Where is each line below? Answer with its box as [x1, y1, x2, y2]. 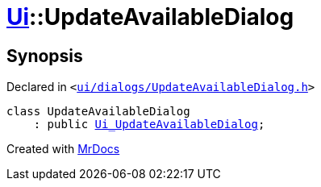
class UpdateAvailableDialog [6, 105, 190, 118]
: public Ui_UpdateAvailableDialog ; [33, 118, 265, 131]
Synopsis [6, 45, 83, 66]
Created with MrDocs [6, 142, 120, 156]
